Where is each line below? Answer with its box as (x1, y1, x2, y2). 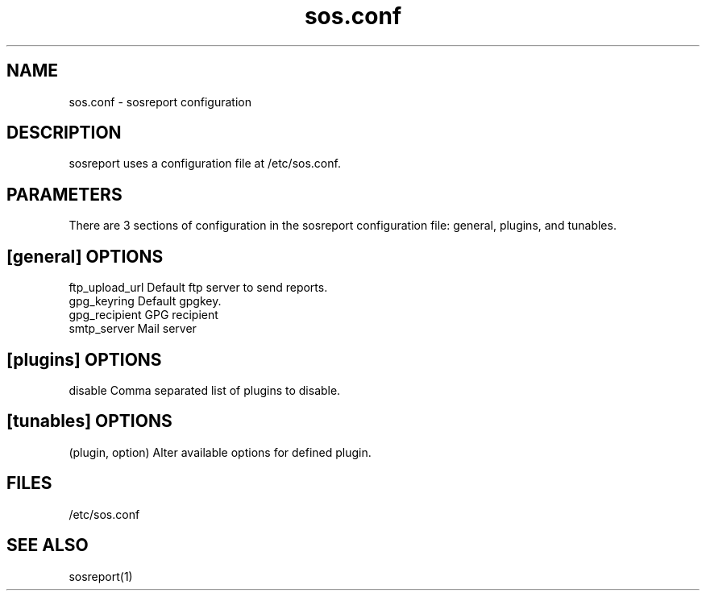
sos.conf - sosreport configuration (69, 94, 251, 109)
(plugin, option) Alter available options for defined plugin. (69, 445, 372, 459)
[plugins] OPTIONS (6, 349, 162, 370)
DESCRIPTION (6, 122, 122, 143)
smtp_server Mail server (69, 321, 197, 336)
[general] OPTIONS (6, 246, 164, 267)
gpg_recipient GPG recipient (69, 308, 218, 322)
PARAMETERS (6, 184, 123, 205)
